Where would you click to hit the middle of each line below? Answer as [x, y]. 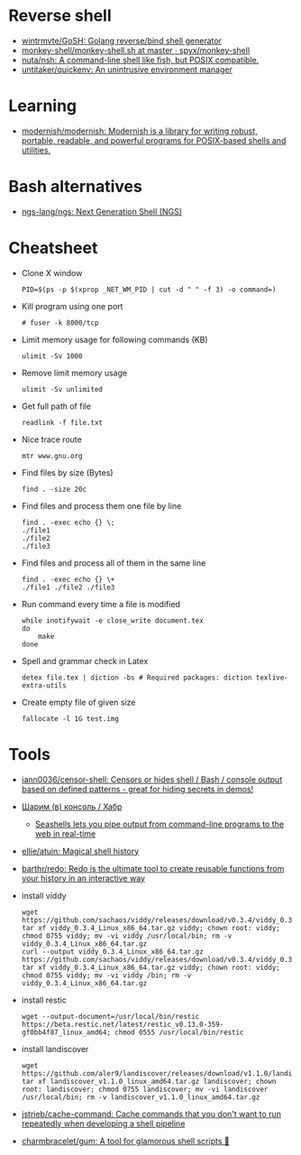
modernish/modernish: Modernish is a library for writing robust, [139, 131]
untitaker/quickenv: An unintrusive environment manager [127, 69]
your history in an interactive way [83, 878]
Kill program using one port [72, 306]
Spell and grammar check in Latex [85, 661]
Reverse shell [60, 16]
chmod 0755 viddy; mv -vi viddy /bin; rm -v [106, 975]
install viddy [44, 895]
